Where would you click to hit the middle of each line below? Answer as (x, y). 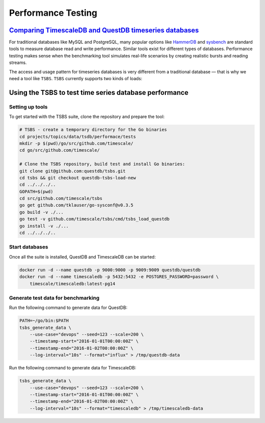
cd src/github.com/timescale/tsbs (61, 198)
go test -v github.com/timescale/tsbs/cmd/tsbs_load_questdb (94, 219)
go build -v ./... (41, 212)
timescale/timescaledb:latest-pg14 (72, 283)
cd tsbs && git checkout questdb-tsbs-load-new (78, 178)
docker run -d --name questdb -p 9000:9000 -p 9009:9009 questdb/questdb (110, 270)
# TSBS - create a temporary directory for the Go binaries (93, 130)
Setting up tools (28, 107)
